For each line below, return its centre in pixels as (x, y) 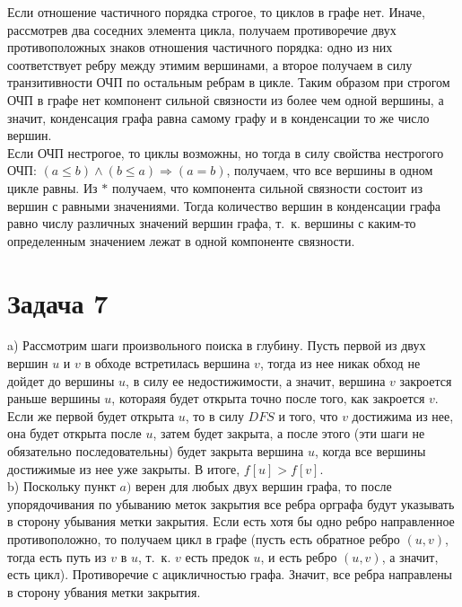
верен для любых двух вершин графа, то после (264, 486)
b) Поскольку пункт (61, 486)
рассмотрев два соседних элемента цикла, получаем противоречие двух (202, 29)
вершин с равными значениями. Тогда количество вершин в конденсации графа (224, 205)
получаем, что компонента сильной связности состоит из (267, 187)
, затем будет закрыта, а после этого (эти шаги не (289, 433)
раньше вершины (54, 398)
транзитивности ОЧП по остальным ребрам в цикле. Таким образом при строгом (229, 82)
